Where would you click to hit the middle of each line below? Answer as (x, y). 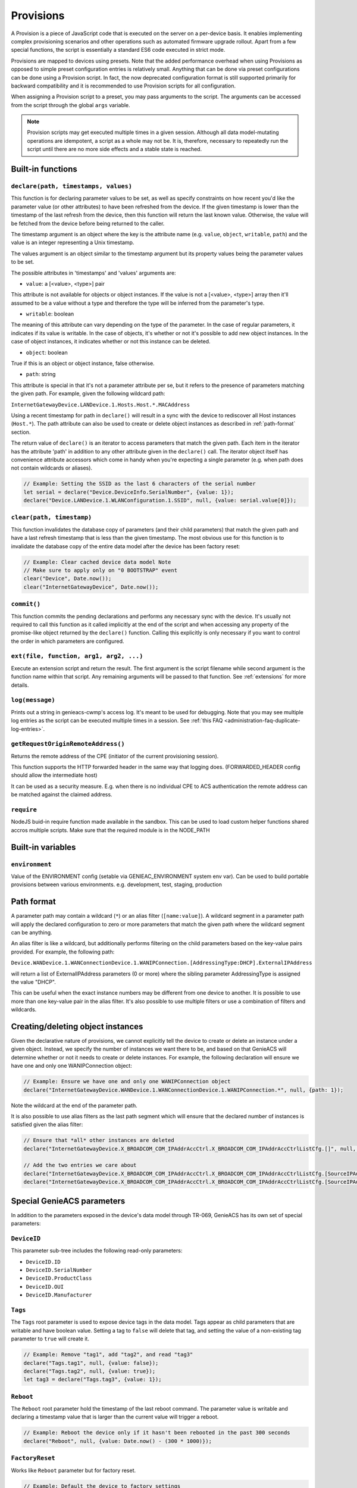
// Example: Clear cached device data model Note (97, 562)
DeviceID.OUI (45, 1287)
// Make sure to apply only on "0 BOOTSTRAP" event (101, 570)
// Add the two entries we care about (80, 1165)
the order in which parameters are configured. (68, 641)
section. (21, 432)
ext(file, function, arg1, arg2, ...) (77, 656)
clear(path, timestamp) (51, 518)
